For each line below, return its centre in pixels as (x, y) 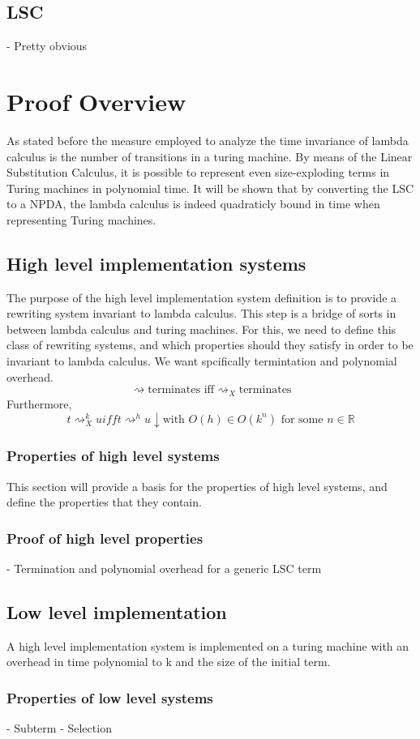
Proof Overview (96, 101)
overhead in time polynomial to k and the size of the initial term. (169, 662)
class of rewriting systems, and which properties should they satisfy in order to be (210, 345)
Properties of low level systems (110, 697)
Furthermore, (39, 403)
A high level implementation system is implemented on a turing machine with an (208, 645)
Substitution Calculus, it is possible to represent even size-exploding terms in (198, 172)
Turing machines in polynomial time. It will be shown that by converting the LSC (210, 188)
